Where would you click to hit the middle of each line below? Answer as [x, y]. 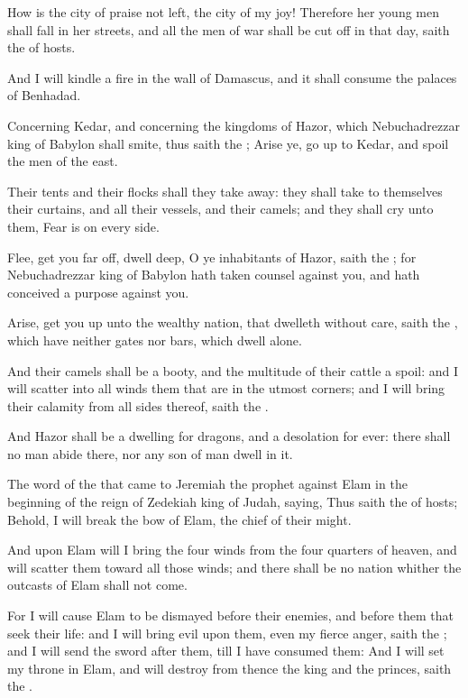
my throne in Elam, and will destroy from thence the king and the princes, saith [229, 668]
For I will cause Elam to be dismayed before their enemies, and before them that [231, 615]
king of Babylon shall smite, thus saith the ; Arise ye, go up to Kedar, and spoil [228, 143]
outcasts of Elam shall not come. [97, 585]
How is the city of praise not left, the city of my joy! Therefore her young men [223, 12]
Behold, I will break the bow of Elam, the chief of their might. [179, 519]
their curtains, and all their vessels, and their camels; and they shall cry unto [220, 209]
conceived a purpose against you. [98, 292]
